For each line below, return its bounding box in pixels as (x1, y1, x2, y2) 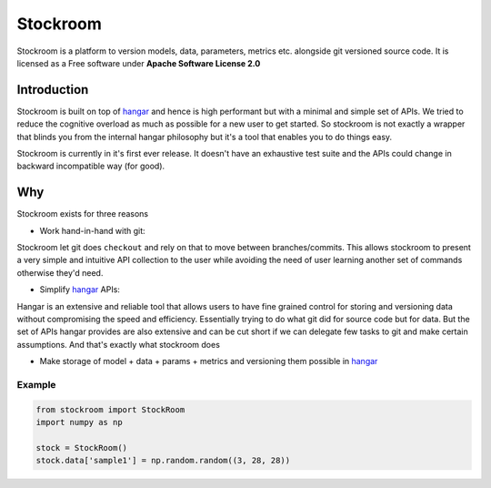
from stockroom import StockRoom (35, 404, 185, 414)
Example (16, 378, 56, 391)
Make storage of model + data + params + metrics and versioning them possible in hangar (39, 356, 378, 367)
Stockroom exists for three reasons (16, 208, 149, 219)
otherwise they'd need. (16, 267, 104, 278)
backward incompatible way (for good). (16, 160, 165, 172)
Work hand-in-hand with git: (39, 225, 145, 236)
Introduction (16, 82, 89, 97)
